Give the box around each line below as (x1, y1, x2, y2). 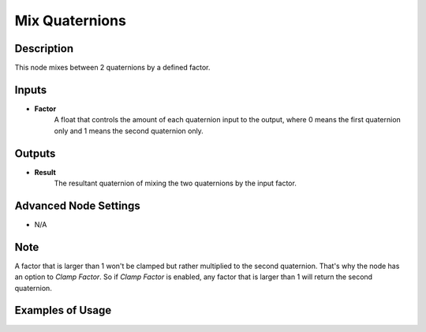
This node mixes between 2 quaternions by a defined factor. (14, 63, 211, 73)
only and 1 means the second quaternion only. (54, 126, 204, 136)
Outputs (14, 147, 56, 160)
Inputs (14, 83, 47, 96)
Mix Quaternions (14, 12, 126, 29)
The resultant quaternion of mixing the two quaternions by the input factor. (54, 178, 297, 188)
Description (14, 42, 74, 55)
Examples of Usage (14, 304, 112, 317)
